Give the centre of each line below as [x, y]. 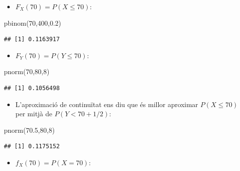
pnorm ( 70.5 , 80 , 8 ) [29, 130]
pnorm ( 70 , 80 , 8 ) [27, 71]
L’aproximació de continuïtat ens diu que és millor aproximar [107, 104]
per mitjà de [34, 114]
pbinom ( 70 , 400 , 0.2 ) [33, 23]
